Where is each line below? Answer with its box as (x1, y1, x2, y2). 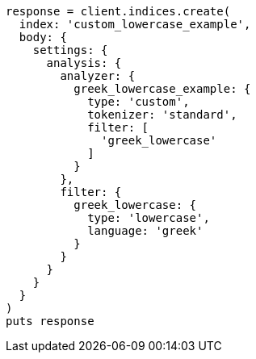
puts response (6, 315, 94, 328)
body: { (19, 31, 67, 44)
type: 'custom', (87, 95, 190, 108)
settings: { (32, 44, 108, 56)
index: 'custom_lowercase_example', (19, 18, 251, 31)
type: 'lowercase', (87, 211, 210, 224)
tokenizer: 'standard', (87, 108, 237, 121)
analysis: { (46, 56, 122, 69)
